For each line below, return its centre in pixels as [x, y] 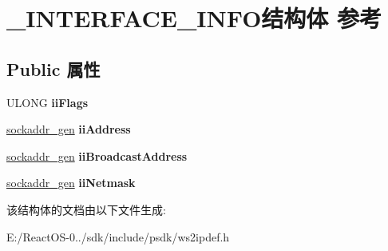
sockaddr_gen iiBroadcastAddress [97, 155]
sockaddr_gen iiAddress [69, 129]
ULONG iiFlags [48, 102]
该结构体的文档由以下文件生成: [86, 209]
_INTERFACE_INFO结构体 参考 [194, 18]
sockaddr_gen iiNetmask [71, 183]
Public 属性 [53, 68]
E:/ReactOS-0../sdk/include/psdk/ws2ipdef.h [118, 236]
